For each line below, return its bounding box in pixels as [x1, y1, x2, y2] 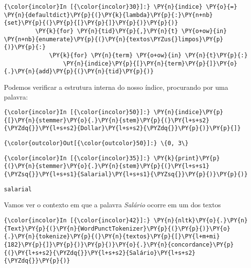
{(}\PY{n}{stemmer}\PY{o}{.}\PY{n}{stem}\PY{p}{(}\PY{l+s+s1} [4, 163, 210, 170]
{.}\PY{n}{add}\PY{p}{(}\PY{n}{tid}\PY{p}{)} [4, 68, 154, 75]
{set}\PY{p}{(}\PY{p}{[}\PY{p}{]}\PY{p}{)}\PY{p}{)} [4, 19, 178, 27]
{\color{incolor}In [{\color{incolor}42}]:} [4, 217, 150, 224]
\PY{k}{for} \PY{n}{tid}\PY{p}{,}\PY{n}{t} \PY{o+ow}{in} [35, 27, 227, 34]
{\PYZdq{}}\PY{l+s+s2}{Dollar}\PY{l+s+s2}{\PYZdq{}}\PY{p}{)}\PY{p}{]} [4, 125, 241, 132]
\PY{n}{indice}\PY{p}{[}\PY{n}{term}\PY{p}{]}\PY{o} [63, 60, 237, 67]
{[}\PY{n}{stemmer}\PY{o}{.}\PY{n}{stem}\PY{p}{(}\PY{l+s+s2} [4, 117, 210, 124]
